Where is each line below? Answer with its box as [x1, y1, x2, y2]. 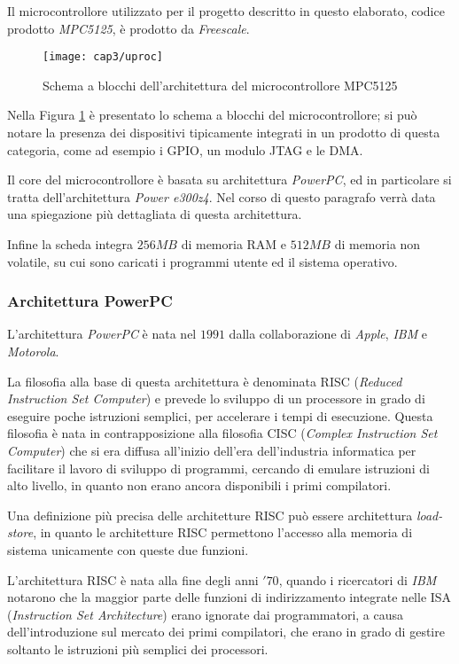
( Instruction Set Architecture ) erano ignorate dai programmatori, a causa [7, 605, 404, 623]
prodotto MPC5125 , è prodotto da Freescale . [7, 19, 250, 37]
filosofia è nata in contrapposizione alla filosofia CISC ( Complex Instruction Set [7, 424, 438, 442]
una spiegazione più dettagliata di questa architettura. [7, 205, 302, 223]
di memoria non [334, 235, 421, 253]
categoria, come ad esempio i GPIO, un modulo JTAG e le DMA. [7, 140, 363, 159]
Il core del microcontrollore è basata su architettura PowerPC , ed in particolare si [7, 170, 452, 189]
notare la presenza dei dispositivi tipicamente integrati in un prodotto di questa [7, 123, 440, 142]
